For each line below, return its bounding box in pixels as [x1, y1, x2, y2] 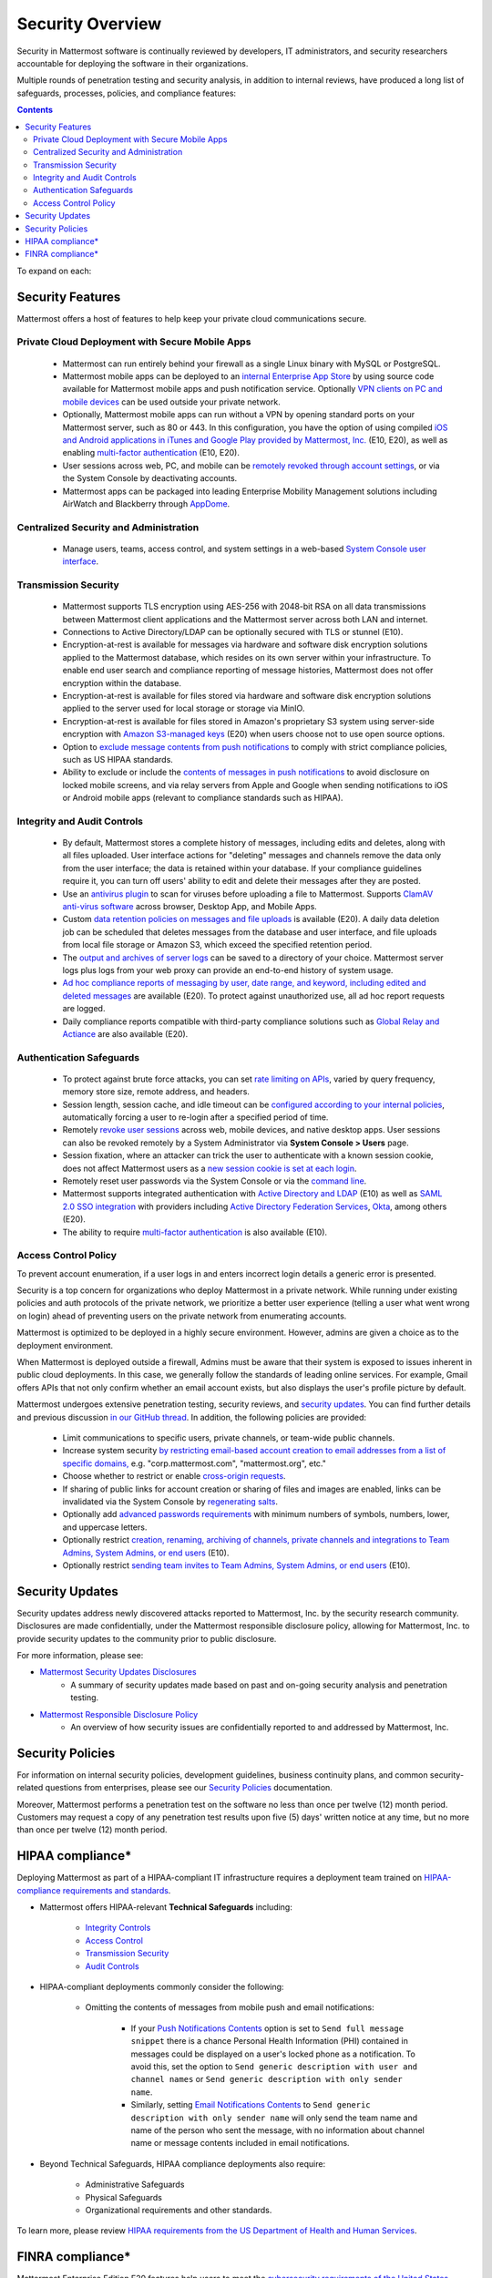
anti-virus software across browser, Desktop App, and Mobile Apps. [62, 901, 318, 912]
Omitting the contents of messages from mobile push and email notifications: [85, 2002, 374, 2013]
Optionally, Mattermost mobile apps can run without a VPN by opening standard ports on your [62, 409, 415, 420]
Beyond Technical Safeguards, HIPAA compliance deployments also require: [39, 2158, 326, 2169]
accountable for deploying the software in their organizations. [16, 57, 249, 68]
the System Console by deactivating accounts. [62, 473, 238, 484]
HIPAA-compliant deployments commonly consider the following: [39, 1982, 284, 1993]
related [16, 1782, 44, 1793]
